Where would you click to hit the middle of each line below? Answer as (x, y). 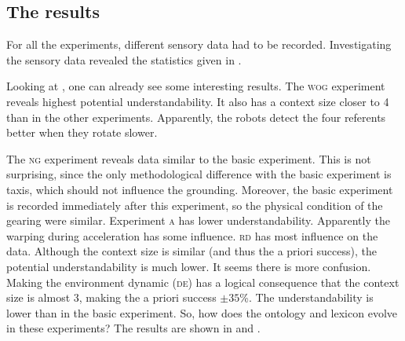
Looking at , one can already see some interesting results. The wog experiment (196, 86)
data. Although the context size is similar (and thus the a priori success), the (192, 251)
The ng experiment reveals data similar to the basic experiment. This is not (189, 158)
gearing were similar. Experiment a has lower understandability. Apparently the (198, 220)
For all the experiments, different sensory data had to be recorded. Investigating (199, 44)
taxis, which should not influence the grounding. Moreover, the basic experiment (200, 189)
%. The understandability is (306, 297)
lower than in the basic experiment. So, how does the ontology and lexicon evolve (202, 312)
